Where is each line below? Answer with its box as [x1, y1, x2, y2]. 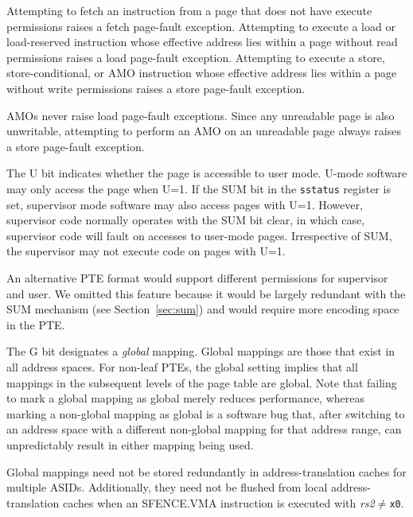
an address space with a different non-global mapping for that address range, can [6, 421, 402, 437]
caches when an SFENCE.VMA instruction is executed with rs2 [62, 494, 375, 511]
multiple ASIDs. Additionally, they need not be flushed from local [6, 479, 328, 496]
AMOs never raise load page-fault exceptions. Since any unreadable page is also [6, 107, 395, 123]
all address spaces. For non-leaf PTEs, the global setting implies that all [6, 358, 358, 375]
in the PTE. [6, 316, 65, 332]
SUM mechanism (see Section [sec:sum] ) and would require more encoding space [6, 301, 399, 317]
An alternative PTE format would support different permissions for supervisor [6, 269, 388, 286]
